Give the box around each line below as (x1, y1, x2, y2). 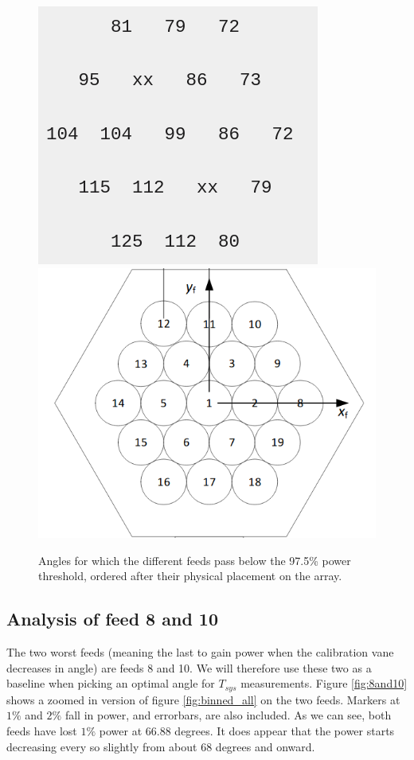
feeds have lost (6, 723, 77, 739)
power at (99, 723, 143, 739)
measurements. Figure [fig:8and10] (240, 675, 408, 692)
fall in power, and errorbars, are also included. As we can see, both (64, 707, 392, 723)
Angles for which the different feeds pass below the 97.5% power (38, 551, 351, 568)
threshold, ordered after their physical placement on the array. (38, 567, 342, 584)
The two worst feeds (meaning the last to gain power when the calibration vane (6, 644, 394, 661)
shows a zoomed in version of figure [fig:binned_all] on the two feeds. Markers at (6, 691, 400, 707)
